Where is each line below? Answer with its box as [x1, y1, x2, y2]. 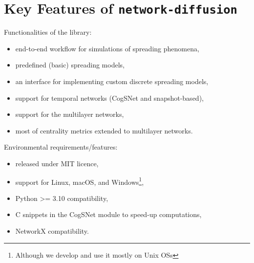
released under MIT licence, [15, 158, 99, 168]
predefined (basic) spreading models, [15, 60, 125, 70]
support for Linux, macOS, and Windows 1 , [15, 175, 144, 187]
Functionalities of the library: [4, 27, 92, 37]
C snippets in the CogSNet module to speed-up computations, [15, 209, 202, 219]
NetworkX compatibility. [15, 226, 89, 236]
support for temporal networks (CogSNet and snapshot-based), [15, 92, 204, 103]
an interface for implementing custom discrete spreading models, [15, 76, 209, 87]
